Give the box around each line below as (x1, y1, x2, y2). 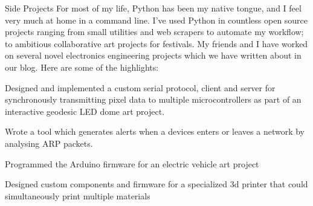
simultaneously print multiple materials (5, 189, 150, 202)
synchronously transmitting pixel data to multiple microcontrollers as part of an (5, 93, 302, 106)
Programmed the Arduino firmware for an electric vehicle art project (5, 157, 259, 170)
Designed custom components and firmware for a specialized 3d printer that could (5, 178, 308, 190)
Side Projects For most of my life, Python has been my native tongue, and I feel (5, 2, 302, 14)
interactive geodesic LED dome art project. (5, 105, 165, 117)
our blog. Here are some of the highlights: (5, 60, 159, 73)
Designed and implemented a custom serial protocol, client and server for (5, 81, 276, 94)
